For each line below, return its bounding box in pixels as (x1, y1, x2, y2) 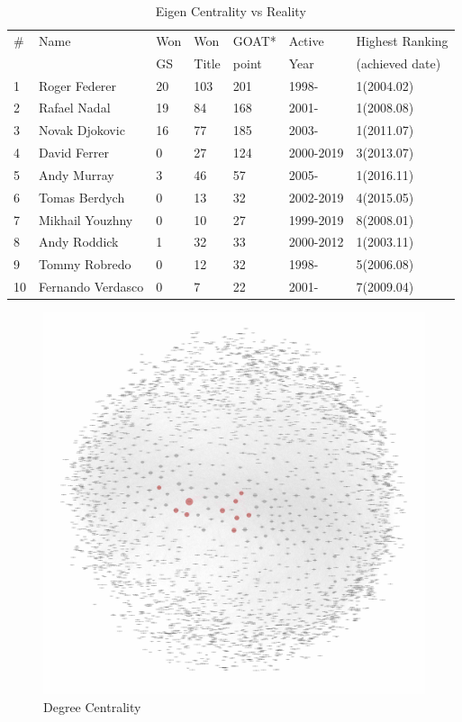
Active (288, 31, 324, 50)
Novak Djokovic (39, 121, 125, 140)
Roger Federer (39, 76, 117, 95)
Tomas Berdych (39, 187, 125, 206)
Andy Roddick (39, 232, 119, 251)
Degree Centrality (43, 697, 141, 716)
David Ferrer (39, 143, 109, 162)
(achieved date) (356, 53, 441, 72)
